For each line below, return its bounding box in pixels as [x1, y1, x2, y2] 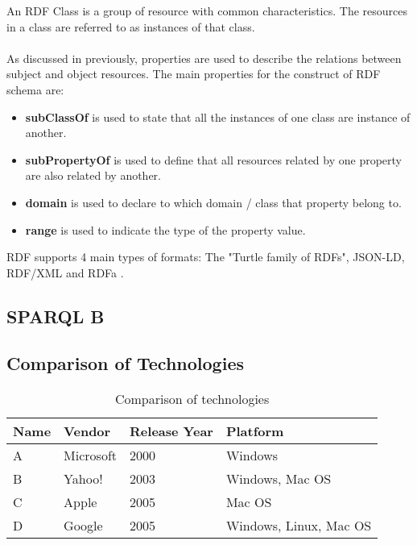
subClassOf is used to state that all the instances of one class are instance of [25, 108, 411, 125]
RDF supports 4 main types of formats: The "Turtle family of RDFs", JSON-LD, [6, 248, 405, 265]
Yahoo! [64, 469, 103, 489]
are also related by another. [25, 167, 161, 184]
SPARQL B [6, 303, 105, 328]
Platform [225, 422, 284, 441]
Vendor [64, 422, 111, 441]
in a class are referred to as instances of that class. [6, 18, 255, 35]
